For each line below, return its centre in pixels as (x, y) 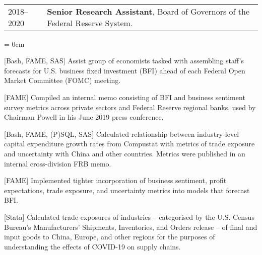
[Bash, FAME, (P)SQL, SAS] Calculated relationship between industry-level (122, 134)
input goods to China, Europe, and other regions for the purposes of (110, 237)
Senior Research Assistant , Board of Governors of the (148, 11)
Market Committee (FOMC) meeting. (62, 80)
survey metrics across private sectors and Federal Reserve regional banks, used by (130, 107)
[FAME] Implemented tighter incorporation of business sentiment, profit (115, 180)
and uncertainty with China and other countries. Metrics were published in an (125, 153)
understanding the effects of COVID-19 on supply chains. (92, 246)
